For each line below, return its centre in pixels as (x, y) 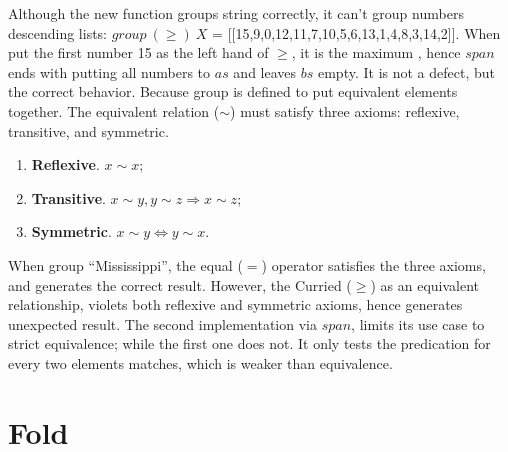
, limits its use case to (418, 323)
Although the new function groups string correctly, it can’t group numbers (236, 13)
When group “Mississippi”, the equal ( (125, 264)
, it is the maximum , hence (376, 52)
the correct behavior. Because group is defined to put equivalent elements (233, 91)
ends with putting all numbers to (109, 71)
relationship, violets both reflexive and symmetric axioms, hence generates (235, 304)
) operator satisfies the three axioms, (373, 264)
